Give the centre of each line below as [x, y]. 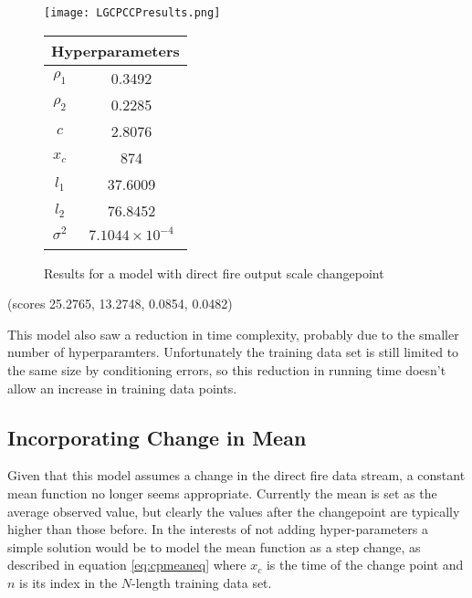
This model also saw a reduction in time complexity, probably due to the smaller [233, 334]
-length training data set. [202, 582]
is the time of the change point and [365, 565]
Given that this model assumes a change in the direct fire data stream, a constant [236, 475]
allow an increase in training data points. [122, 388]
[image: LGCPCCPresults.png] [132, 13]
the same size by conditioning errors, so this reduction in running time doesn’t [227, 370]
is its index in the [68, 582]
